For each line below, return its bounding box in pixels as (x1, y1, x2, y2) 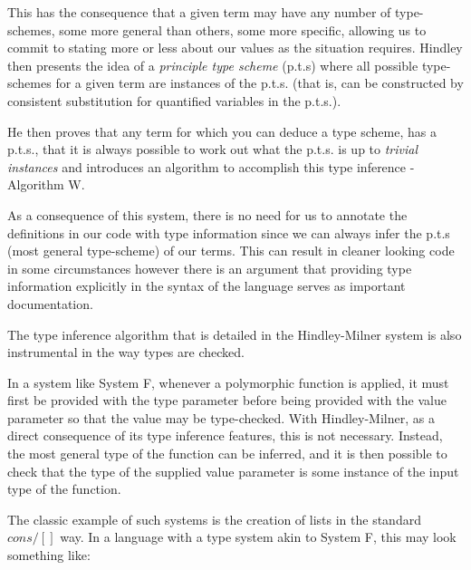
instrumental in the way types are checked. (7, 343, 245, 362)
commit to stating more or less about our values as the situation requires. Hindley (7, 38, 463, 57)
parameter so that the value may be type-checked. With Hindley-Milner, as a (7, 408, 435, 427)
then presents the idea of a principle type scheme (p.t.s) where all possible (7, 55, 418, 74)
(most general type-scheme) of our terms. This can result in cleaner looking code (7, 241, 455, 260)
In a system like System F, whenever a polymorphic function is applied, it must (7, 372, 449, 391)
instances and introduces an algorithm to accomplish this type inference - (7, 157, 415, 176)
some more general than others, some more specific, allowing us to (59, 20, 427, 39)
